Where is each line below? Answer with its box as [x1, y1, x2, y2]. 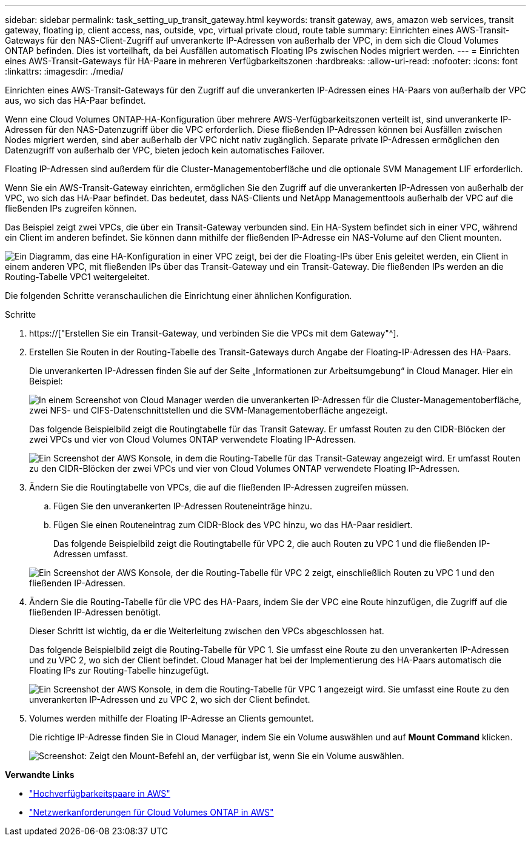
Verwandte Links [5, 769, 75, 780]
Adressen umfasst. [53, 549, 129, 559]
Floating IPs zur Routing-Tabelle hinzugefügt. [29, 665, 209, 675]
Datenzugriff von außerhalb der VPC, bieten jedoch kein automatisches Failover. [5, 145, 325, 155]
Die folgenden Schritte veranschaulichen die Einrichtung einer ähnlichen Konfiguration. [5, 290, 352, 301]
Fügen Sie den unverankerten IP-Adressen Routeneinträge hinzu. [53, 501, 312, 511]
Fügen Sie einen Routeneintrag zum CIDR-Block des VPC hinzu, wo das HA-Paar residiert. [53, 520, 413, 530]
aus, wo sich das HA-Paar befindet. [5, 95, 146, 106]
